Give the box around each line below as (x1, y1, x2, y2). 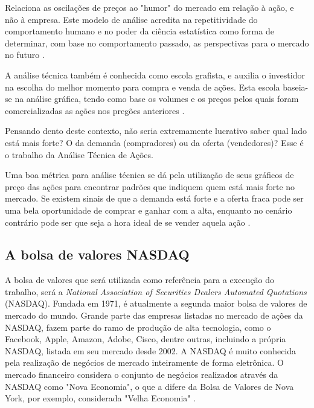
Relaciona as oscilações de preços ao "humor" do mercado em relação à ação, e (5, 1, 294, 13)
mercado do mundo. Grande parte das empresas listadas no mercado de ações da (5, 309, 303, 322)
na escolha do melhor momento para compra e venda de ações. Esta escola (5, 80, 280, 93)
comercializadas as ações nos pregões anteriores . (5, 104, 185, 116)
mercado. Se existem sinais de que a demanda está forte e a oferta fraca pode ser (5, 192, 304, 205)
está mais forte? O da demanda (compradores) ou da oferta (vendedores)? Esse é (5, 136, 304, 148)
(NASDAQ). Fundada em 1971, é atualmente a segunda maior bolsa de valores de (5, 297, 307, 310)
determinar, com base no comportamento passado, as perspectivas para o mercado (5, 36, 309, 49)
